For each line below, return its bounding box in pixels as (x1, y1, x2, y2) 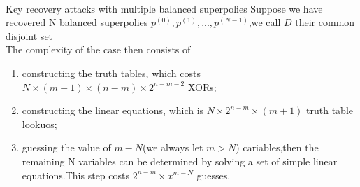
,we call (248, 15, 281, 29)
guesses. (196, 167, 231, 182)
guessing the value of (22, 140, 111, 155)
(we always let (143, 140, 203, 155)
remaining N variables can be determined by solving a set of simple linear (22, 153, 338, 168)
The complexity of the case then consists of (6, 42, 191, 57)
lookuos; (22, 116, 57, 131)
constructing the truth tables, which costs (22, 65, 201, 80)
